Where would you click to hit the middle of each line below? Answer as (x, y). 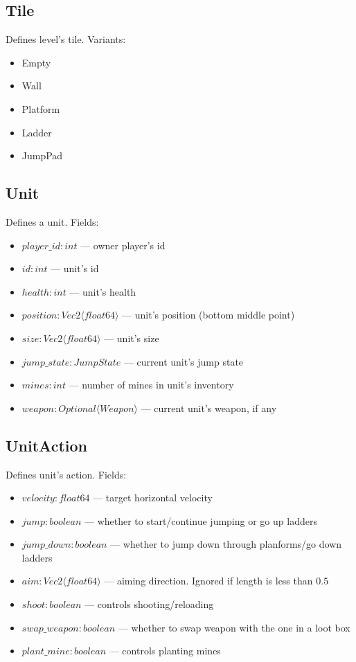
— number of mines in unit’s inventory (151, 385)
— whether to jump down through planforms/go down (226, 544)
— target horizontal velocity (153, 498)
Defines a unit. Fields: (52, 221)
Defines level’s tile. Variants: (66, 39)
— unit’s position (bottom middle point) (208, 315)
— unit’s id (75, 268)
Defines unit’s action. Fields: (66, 474)
